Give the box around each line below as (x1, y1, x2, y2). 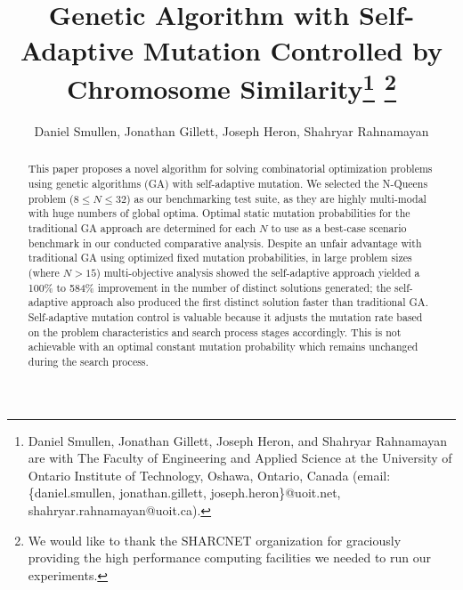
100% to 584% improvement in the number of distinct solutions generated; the (28, 279, 392, 295)
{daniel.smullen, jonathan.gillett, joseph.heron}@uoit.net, (28, 483, 341, 502)
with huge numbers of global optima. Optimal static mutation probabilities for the (28, 206, 410, 221)
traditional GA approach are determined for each (28, 221, 256, 236)
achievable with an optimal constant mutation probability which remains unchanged (28, 339, 418, 354)
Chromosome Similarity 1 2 (66, 66, 397, 107)
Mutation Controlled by (142, 31, 443, 68)
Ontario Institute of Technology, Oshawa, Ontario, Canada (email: (28, 465, 391, 484)
